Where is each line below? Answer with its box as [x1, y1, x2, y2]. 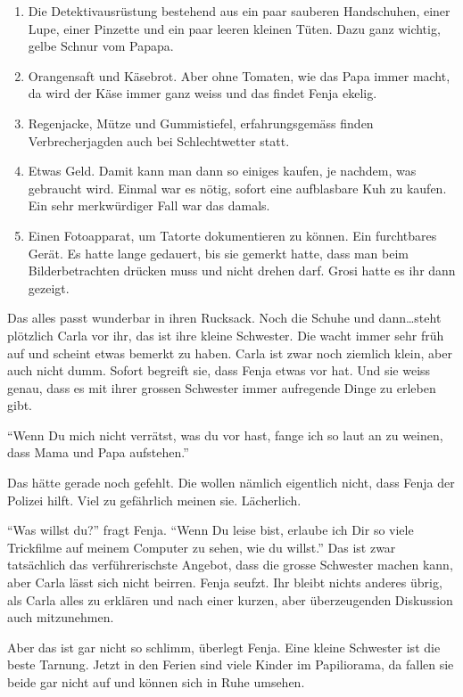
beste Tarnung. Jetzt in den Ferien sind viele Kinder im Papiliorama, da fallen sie [7, 655, 454, 674]
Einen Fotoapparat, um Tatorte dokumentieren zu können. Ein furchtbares [28, 225, 437, 244]
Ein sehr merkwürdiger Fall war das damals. [28, 196, 270, 215]
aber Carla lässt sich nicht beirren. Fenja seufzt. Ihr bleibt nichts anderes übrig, [7, 573, 442, 592]
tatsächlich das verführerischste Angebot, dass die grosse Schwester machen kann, [7, 555, 453, 574]
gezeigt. [28, 278, 70, 297]
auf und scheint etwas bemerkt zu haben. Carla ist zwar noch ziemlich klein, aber [7, 343, 452, 362]
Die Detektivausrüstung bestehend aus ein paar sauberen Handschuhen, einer [28, 2, 451, 20]
